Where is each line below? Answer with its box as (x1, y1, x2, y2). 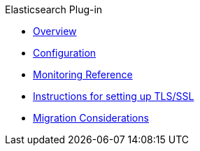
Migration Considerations (33, 112, 149, 124)
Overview (33, 25, 77, 37)
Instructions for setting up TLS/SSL (33, 90, 194, 102)
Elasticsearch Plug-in (5, 3, 103, 15)
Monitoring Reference (33, 69, 133, 80)
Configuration (33, 47, 97, 59)
